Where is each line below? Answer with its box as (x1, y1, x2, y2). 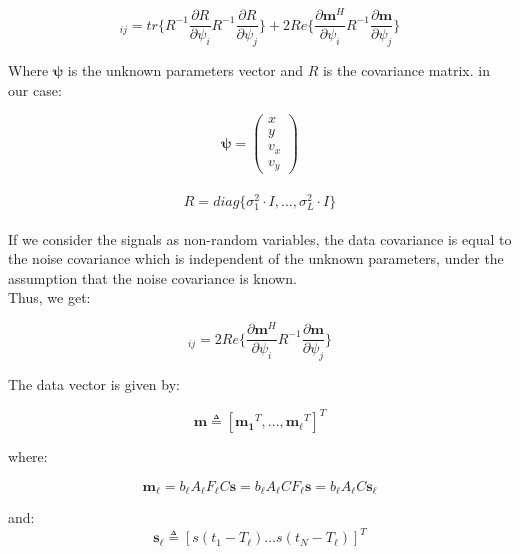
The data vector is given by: (8, 373, 180, 394)
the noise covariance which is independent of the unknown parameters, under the (8, 248, 504, 269)
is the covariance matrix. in (322, 59, 490, 80)
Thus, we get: (8, 287, 91, 308)
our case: (8, 79, 62, 100)
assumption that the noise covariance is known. (8, 267, 297, 288)
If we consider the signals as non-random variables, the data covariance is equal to (8, 228, 512, 249)
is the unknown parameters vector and (67, 59, 303, 80)
